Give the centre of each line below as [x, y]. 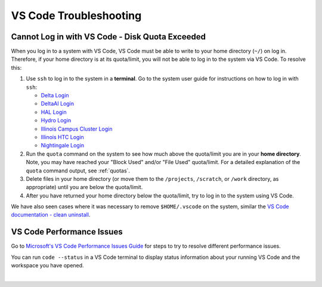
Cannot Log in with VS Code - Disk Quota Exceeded [108, 37]
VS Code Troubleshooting [76, 16]
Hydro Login [56, 121]
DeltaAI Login [58, 104]
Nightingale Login [63, 146]
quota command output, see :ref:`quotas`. [78, 171]
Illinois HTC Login [63, 137]
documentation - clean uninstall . [51, 215]
